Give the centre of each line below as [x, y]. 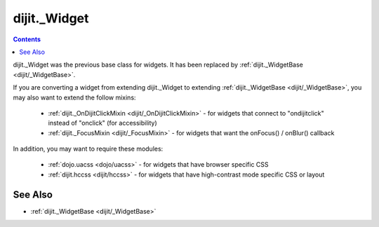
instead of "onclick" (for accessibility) [102, 123]
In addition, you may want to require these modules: [88, 149]
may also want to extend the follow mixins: [74, 97]
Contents [27, 39]
